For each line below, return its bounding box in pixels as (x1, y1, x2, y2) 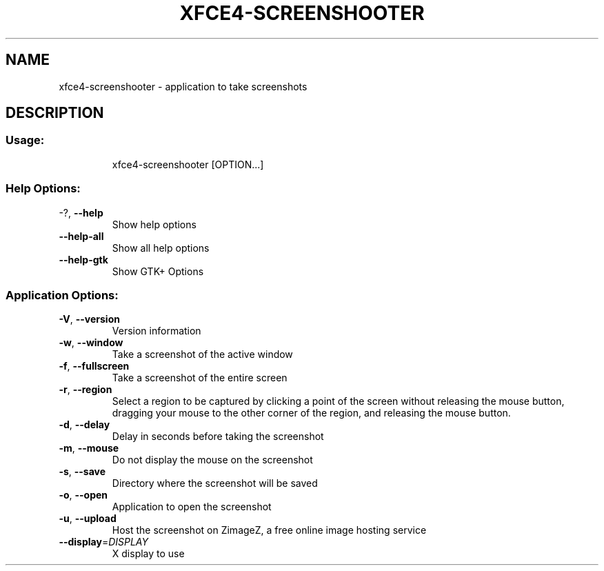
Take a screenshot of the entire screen (112, 372, 288, 384)
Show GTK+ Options (112, 265, 204, 277)
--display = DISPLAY (59, 536, 148, 548)
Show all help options (112, 241, 210, 254)
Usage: (6, 133, 45, 148)
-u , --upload (59, 512, 117, 525)
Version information (112, 325, 201, 337)
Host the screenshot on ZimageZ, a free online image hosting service (112, 524, 427, 537)
